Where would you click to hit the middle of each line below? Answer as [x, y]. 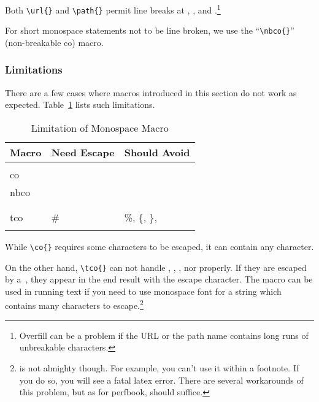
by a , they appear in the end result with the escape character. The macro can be [159, 279]
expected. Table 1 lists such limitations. [80, 104]
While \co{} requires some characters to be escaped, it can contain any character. [159, 246]
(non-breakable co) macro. [54, 42]
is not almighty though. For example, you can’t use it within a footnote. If [159, 367]
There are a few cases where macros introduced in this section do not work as [151, 92]
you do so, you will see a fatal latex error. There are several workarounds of [161, 380]
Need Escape [83, 152]
